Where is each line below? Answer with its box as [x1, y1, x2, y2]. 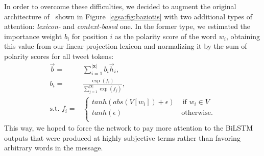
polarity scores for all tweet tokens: [4, 50, 114, 61]
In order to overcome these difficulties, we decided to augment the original [4, 1, 236, 11]
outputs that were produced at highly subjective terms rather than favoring [4, 132, 241, 143]
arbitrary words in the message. [4, 142, 103, 153]
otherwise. [181, 109, 213, 116]
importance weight [4, 30, 62, 41]
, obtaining [226, 30, 260, 41]
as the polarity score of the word [115, 30, 217, 41]
